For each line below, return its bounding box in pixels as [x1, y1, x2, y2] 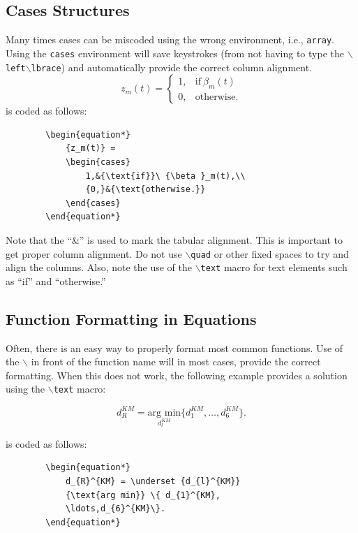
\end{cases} [65, 198, 121, 208]
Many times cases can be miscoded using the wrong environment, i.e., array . [6, 32, 335, 47]
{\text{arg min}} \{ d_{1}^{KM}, [65, 490, 221, 500]
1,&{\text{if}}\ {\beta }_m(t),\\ [85, 170, 246, 181]
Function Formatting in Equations [6, 307, 257, 329]
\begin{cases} [65, 156, 130, 167]
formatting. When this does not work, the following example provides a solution [6, 367, 348, 382]
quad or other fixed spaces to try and [191, 246, 349, 261]
